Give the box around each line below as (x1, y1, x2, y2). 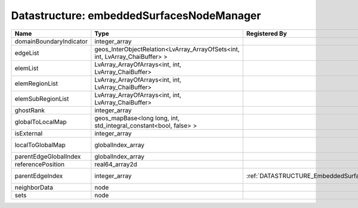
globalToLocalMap (14, 117, 67, 126)
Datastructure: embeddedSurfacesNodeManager (11, 9, 261, 22)
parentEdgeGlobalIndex (14, 152, 81, 160)
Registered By (246, 29, 288, 38)
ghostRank (14, 106, 45, 114)
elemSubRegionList (14, 94, 69, 103)
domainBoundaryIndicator (14, 37, 88, 45)
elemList (14, 64, 39, 72)
